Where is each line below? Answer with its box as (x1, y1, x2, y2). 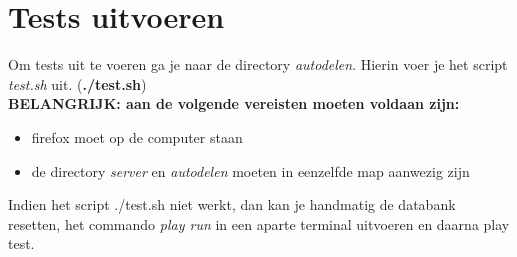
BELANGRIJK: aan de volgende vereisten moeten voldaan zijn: (8, 93, 460, 114)
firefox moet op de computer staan (31, 126, 243, 147)
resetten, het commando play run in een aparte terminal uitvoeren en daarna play (8, 213, 510, 234)
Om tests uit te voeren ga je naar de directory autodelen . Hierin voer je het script (8, 54, 508, 75)
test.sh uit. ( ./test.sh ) (8, 73, 147, 94)
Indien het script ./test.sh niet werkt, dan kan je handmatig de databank (8, 194, 456, 215)
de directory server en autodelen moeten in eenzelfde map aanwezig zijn (31, 160, 470, 181)
